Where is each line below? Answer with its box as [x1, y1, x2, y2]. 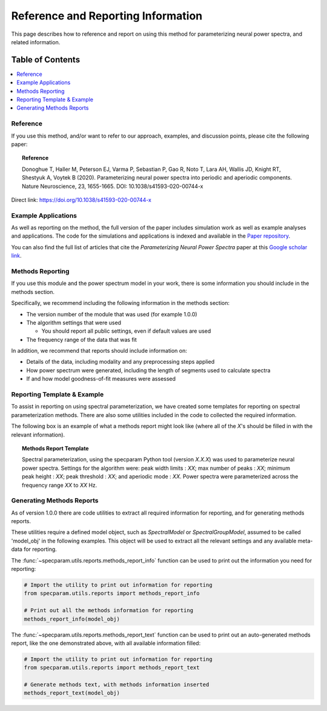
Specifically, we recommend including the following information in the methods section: [11, 299, 230, 307]
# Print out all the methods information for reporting [24, 607, 194, 614]
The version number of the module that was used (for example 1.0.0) [26, 310, 197, 318]
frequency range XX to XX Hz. [22, 481, 97, 489]
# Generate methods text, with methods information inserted [24, 681, 210, 688]
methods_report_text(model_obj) [24, 690, 121, 696]
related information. [11, 38, 61, 45]
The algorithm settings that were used [26, 319, 121, 326]
